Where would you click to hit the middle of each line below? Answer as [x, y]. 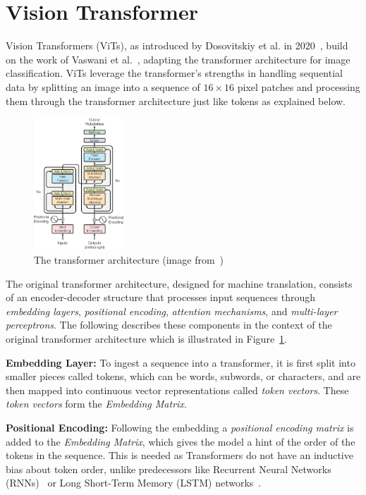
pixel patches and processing [299, 86]
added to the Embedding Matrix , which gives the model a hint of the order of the [181, 441]
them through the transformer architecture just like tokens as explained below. [176, 100]
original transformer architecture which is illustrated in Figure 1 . [147, 339]
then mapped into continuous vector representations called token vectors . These [177, 390]
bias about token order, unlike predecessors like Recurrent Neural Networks [169, 469]
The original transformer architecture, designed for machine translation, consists [179, 283]
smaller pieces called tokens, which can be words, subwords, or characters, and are [183, 376]
